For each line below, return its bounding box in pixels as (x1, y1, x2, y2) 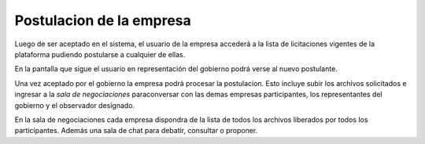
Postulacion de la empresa (14, 12, 192, 29)
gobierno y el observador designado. (14, 100, 135, 110)
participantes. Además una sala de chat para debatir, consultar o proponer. (14, 126, 258, 135)
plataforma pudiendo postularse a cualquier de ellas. (14, 49, 186, 59)
